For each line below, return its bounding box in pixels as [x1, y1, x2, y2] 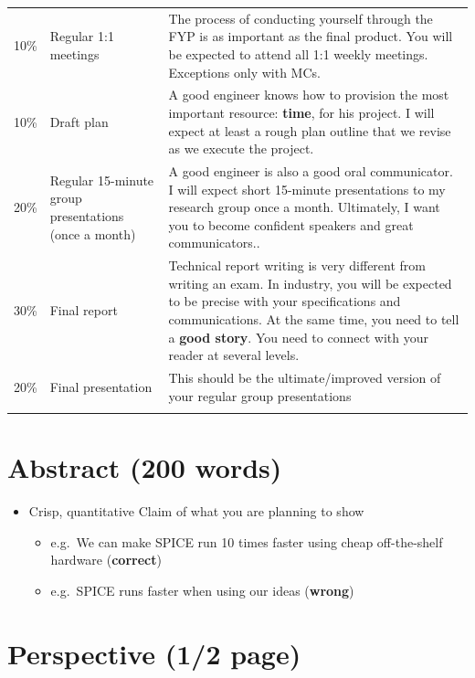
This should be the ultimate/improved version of [168, 368, 441, 387]
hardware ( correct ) [50, 550, 162, 569]
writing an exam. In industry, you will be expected [168, 273, 452, 292]
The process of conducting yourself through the [168, 8, 433, 27]
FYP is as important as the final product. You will [168, 26, 453, 46]
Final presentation [49, 376, 153, 396]
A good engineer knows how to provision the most [168, 85, 449, 104]
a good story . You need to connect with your [168, 327, 428, 346]
